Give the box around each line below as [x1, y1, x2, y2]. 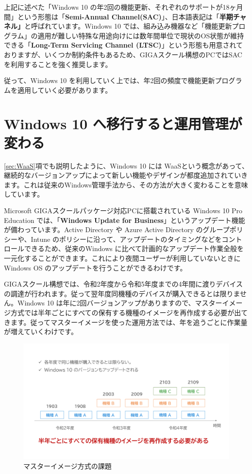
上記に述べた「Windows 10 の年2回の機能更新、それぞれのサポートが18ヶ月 [4, 2, 243, 12]
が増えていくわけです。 [4, 326, 78, 337]
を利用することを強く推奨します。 [4, 59, 112, 69]
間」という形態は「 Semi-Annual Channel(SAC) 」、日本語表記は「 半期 [4, 11, 233, 21]
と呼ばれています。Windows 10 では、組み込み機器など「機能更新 [24, 21, 232, 31]
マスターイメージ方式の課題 [23, 460, 112, 471]
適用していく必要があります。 [17, 85, 112, 95]
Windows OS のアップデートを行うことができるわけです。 [4, 262, 187, 272]
